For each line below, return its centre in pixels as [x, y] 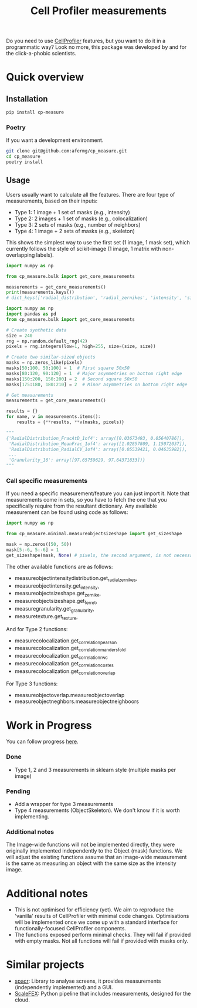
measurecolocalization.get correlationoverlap [65, 672]
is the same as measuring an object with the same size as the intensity [91, 863]
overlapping [21, 255]
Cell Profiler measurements [98, 11]
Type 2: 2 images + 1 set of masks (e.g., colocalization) [81, 218]
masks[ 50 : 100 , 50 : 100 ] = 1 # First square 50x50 [68, 368]
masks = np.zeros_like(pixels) [44, 363]
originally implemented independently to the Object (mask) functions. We [94, 851]
